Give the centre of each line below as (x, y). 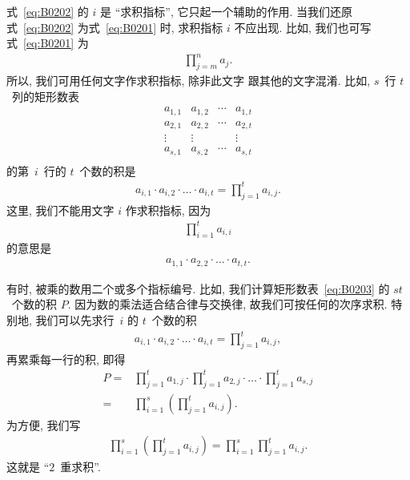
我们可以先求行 (75, 319)
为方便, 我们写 (44, 424)
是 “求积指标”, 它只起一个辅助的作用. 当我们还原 (227, 11)
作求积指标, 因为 (168, 210)
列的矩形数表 (45, 96)
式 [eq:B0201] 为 (48, 43)
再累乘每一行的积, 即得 (66, 359)
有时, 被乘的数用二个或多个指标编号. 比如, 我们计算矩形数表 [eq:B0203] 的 (198, 288)
